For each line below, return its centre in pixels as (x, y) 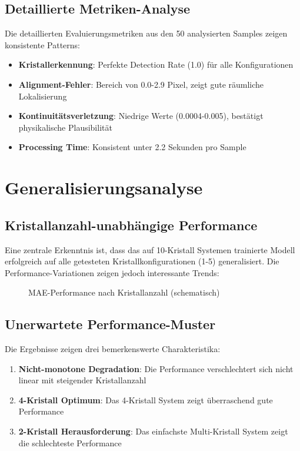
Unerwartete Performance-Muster (110, 324)
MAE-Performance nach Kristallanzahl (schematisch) (124, 292)
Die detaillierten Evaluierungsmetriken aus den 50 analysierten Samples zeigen (146, 33)
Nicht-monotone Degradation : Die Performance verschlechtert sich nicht (156, 368)
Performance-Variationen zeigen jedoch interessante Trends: (112, 272)
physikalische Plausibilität (65, 127)
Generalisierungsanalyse (104, 188)
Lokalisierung (43, 96)
